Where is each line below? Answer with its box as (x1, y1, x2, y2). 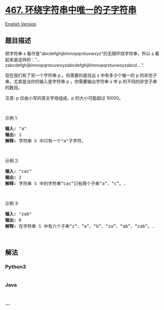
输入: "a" (5, 126, 27, 131)
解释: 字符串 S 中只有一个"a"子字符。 (5, 138, 86, 143)
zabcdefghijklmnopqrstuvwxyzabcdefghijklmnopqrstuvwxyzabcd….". (5, 62, 144, 68)
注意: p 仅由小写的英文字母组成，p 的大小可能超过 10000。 (5, 95, 123, 101)
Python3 (5, 263, 26, 270)
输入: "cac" (5, 168, 32, 174)
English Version (5, 21, 37, 27)
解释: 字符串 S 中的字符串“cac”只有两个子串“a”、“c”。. (5, 180, 126, 186)
